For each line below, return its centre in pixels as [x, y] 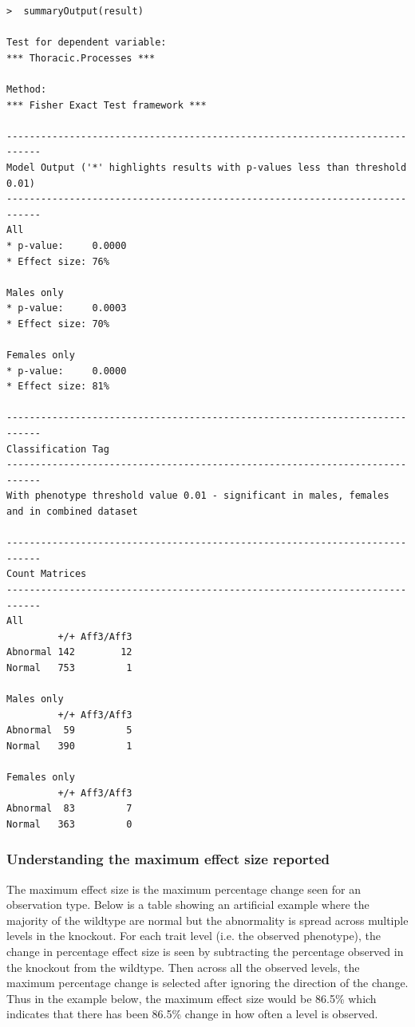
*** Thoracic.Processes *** [81, 58]
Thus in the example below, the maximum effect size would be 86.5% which [192, 998]
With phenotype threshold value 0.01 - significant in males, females [198, 496]
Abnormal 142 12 [69, 652]
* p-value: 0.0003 [67, 308]
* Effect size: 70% [58, 324]
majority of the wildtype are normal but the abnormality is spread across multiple [207, 920]
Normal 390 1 [69, 746]
